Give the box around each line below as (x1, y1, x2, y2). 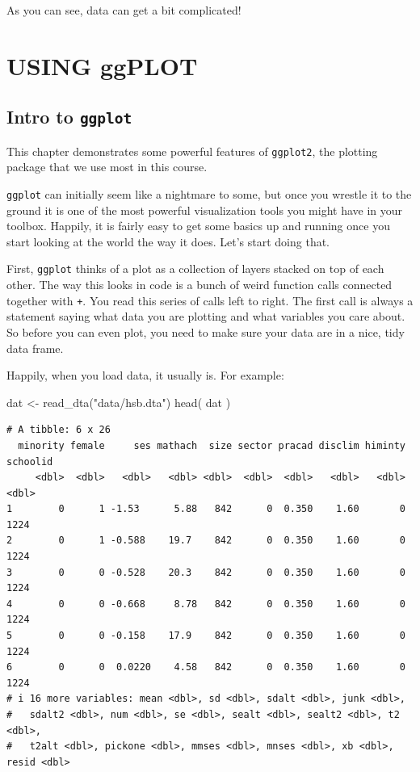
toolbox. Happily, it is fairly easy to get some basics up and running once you (6, 217, 390, 234)
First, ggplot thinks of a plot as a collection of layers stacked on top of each (6, 260, 384, 277)
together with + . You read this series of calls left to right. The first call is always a (6, 292, 414, 308)
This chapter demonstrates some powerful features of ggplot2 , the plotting (6, 142, 378, 159)
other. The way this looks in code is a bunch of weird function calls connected (6, 276, 393, 293)
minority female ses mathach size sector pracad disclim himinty (18, 439, 405, 451)
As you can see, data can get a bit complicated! (6, 2, 241, 18)
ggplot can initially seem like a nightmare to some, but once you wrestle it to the (6, 186, 412, 202)
